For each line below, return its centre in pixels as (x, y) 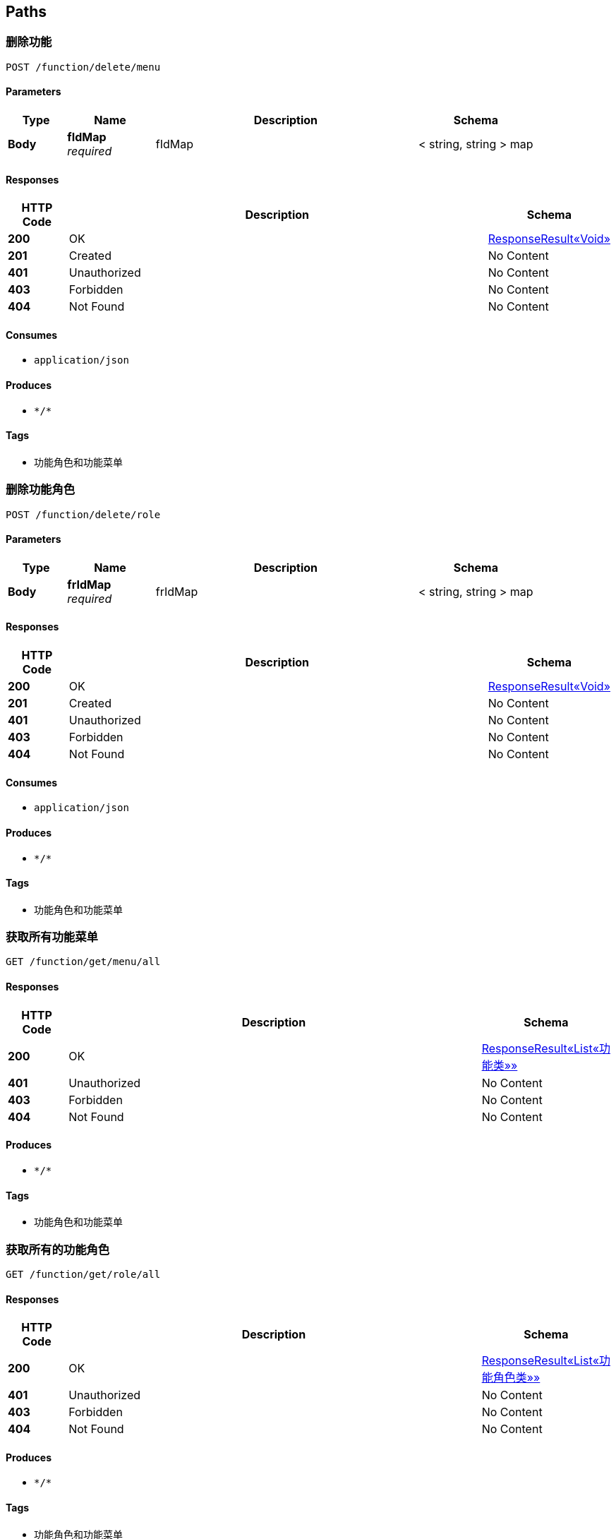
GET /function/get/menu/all (83, 962)
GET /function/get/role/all (83, 1274)
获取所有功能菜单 (52, 937)
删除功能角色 (41, 490)
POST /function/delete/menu (83, 67)
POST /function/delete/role (83, 514)
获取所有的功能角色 (58, 1249)
